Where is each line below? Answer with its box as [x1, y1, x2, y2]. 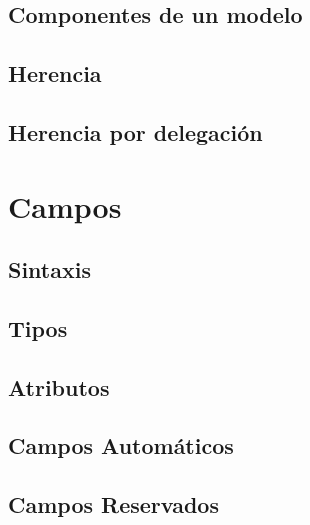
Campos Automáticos [8, 430, 234, 461]
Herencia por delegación [8, 116, 263, 147]
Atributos [8, 371, 110, 402]
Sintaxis [8, 254, 91, 285]
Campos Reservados [8, 489, 219, 520]
